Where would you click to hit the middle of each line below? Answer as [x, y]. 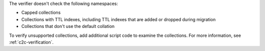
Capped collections [41, 13]
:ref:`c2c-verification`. [31, 42]
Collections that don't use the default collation [68, 26]
